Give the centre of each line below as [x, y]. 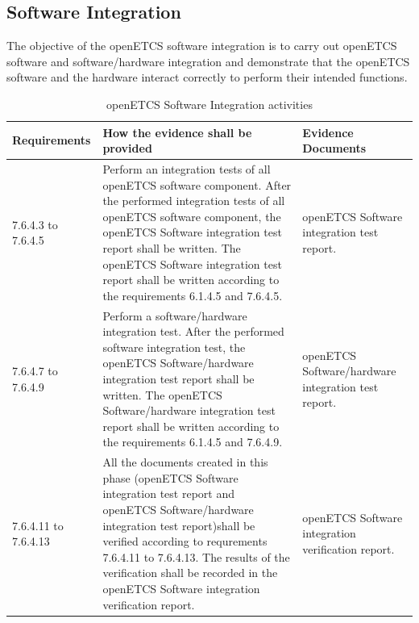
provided [127, 148]
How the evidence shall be [177, 132]
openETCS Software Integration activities [209, 104]
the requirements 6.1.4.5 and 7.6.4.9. [193, 442]
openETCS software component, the [192, 216]
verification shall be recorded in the [190, 573]
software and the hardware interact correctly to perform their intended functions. [207, 77]
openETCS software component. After [197, 184]
